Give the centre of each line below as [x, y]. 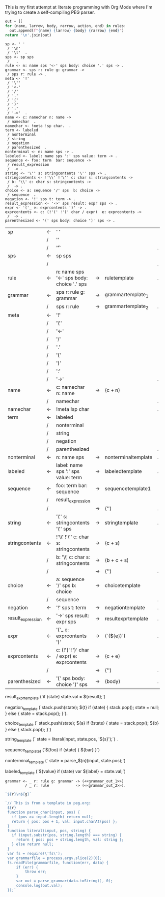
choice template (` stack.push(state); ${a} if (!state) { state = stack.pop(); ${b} [82, 724]
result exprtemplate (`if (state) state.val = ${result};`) [55, 697]
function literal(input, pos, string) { [49, 831]
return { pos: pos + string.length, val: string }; [70, 840]
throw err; [36, 872]
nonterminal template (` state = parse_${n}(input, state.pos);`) [66, 761]
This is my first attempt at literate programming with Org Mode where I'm [79, 7]
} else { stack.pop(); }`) [28, 730]
